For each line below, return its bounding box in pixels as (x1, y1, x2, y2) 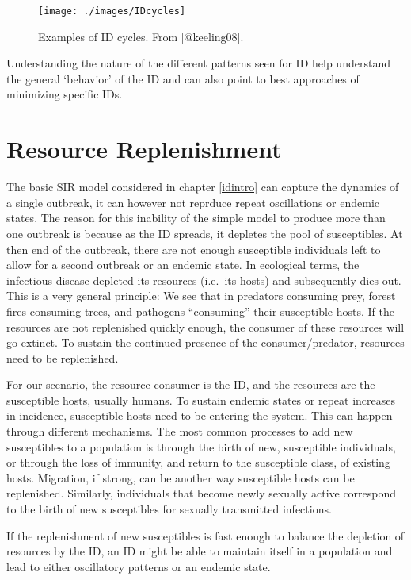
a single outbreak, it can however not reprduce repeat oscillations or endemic (6, 194, 380, 210)
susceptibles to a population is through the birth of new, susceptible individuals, (6, 438, 396, 455)
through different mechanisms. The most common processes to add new (6, 423, 353, 440)
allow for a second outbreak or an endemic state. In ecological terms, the (6, 256, 360, 273)
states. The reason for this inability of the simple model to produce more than (6, 209, 386, 226)
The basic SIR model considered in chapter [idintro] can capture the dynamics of (6, 179, 399, 195)
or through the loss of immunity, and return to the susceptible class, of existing (6, 454, 390, 471)
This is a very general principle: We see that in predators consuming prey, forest (6, 287, 396, 304)
